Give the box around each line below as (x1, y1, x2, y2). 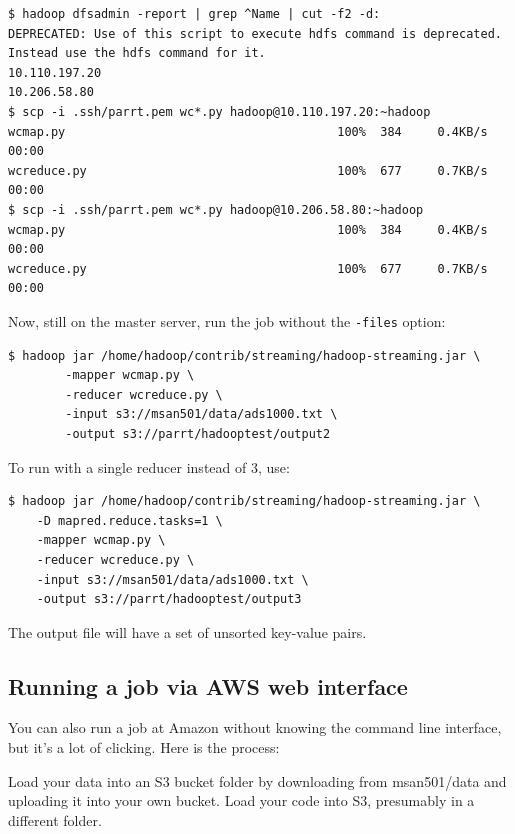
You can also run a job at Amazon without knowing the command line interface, (8, 717, 502, 738)
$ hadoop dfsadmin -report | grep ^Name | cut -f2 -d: (8, 7, 381, 21)
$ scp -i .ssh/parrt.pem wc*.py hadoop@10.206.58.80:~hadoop (8, 202, 424, 217)
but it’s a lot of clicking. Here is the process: (8, 737, 280, 758)
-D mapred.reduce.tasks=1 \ (36, 513, 223, 528)
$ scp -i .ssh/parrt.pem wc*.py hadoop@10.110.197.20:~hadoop (8, 104, 431, 119)
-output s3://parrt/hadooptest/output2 (65, 426, 331, 441)
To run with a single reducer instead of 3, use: (8, 456, 290, 477)
